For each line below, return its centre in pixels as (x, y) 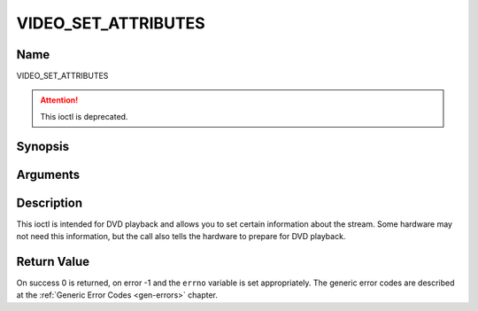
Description (50, 202)
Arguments (48, 174)
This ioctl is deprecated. (84, 116)
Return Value (53, 261)
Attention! (59, 100)
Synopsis (43, 146)
